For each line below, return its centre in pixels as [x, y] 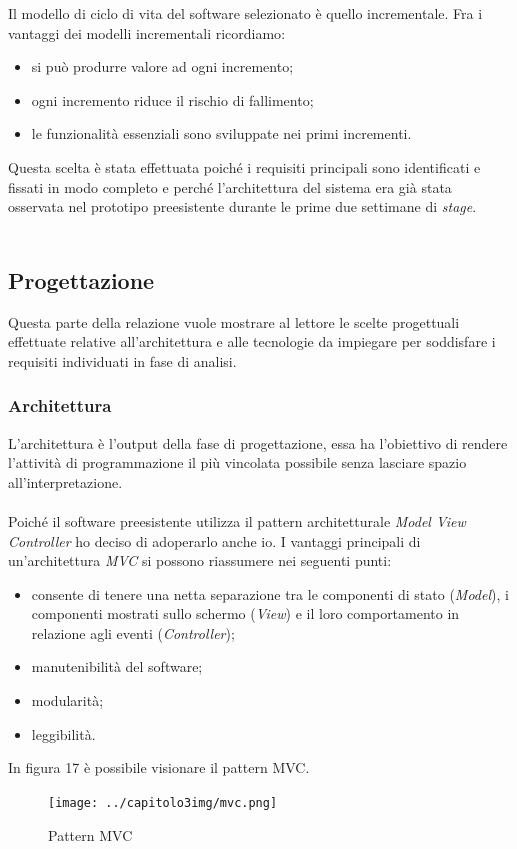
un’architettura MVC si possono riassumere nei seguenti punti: [200, 560]
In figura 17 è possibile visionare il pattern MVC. [159, 767]
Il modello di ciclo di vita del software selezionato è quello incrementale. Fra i [245, 13]
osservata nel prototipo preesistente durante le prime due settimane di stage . [242, 206]
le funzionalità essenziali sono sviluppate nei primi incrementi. [221, 133]
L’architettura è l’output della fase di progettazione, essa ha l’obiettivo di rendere [258, 442]
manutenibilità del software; [117, 666]
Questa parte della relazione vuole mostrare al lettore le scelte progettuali [234, 321]
